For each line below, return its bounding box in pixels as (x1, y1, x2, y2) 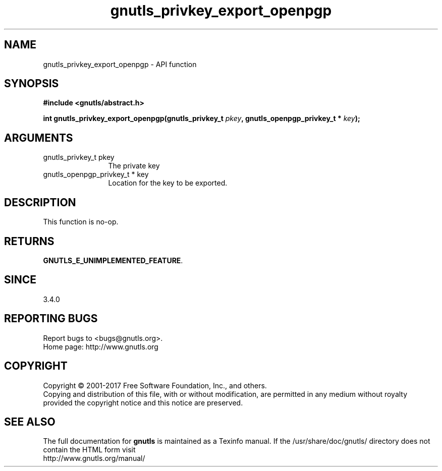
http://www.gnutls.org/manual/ (43, 454, 145, 463)
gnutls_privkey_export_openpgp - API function (43, 60, 197, 69)
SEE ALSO (4, 415, 56, 428)
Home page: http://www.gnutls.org (43, 342, 158, 351)
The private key (108, 161, 160, 170)
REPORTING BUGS (4, 312, 98, 325)
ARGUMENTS (4, 131, 73, 144)
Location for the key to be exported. (108, 179, 228, 188)
